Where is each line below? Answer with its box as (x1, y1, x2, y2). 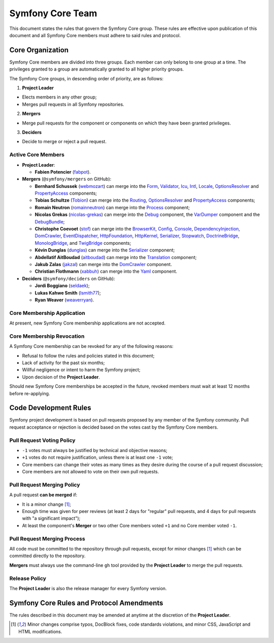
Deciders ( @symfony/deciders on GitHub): (22, 275, 115, 281)
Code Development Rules (9, 404, 91, 412)
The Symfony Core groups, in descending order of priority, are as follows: (9, 75, 164, 81)
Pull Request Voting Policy (9, 437, 76, 444)
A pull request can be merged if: (9, 492, 78, 498)
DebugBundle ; (35, 218, 65, 224)
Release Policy (9, 574, 47, 582)
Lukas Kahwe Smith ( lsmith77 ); (35, 290, 101, 296)
